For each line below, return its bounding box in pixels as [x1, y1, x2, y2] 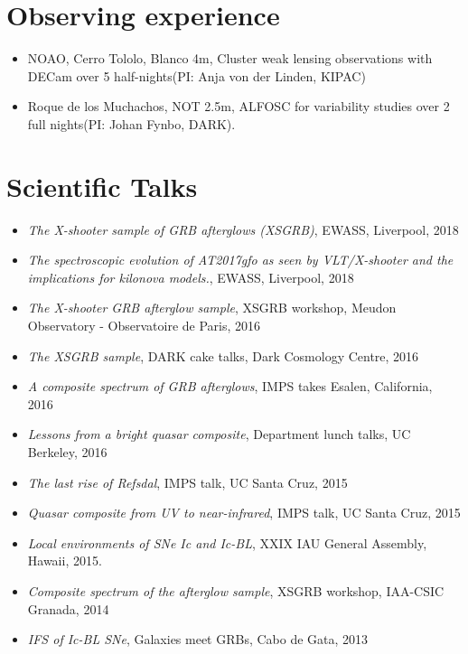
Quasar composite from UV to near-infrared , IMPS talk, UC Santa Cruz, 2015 [27, 503, 461, 522]
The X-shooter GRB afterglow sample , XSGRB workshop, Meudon [27, 298, 397, 317]
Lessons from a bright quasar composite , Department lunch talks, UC [27, 425, 411, 444]
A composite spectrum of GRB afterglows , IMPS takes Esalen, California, [27, 377, 433, 396]
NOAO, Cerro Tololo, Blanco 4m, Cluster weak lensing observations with [27, 49, 433, 68]
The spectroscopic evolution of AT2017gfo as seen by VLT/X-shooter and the [27, 250, 454, 269]
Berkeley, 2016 [27, 442, 108, 461]
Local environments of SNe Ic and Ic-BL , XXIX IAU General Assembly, [27, 533, 427, 552]
